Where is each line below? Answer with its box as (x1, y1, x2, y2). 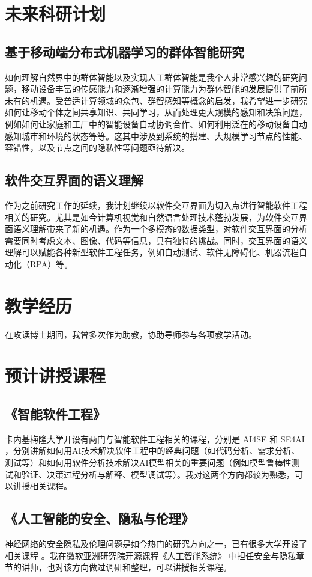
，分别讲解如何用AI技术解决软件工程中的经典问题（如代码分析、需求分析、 (5, 444, 300, 457)
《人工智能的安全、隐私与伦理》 (5, 509, 194, 528)
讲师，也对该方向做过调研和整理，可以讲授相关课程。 (21, 561, 232, 573)
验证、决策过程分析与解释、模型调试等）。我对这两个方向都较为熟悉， (21, 468, 295, 480)
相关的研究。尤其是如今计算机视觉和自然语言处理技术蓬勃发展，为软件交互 (5, 210, 299, 223)
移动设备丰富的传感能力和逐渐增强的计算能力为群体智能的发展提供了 (21, 82, 290, 95)
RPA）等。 (29, 257, 73, 270)
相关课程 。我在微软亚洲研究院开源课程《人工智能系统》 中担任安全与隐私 (5, 549, 296, 561)
